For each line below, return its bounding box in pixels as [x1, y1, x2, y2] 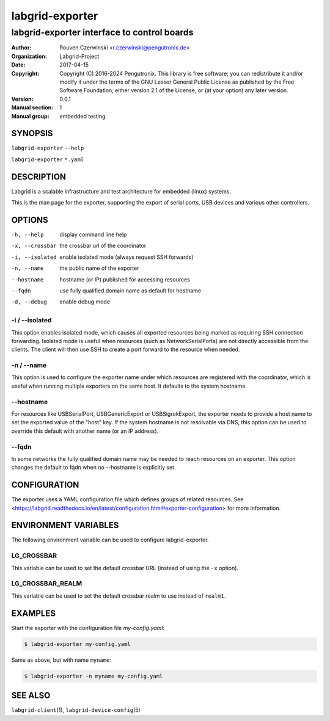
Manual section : [11, 104, 54, 111]
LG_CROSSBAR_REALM [11, 579, 82, 588]
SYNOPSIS [11, 128, 53, 139]
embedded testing [59, 112, 106, 120]
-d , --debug [11, 299, 47, 305]
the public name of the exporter [59, 264, 139, 272]
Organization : [11, 53, 47, 60]
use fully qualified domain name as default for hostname [59, 287, 202, 294]
